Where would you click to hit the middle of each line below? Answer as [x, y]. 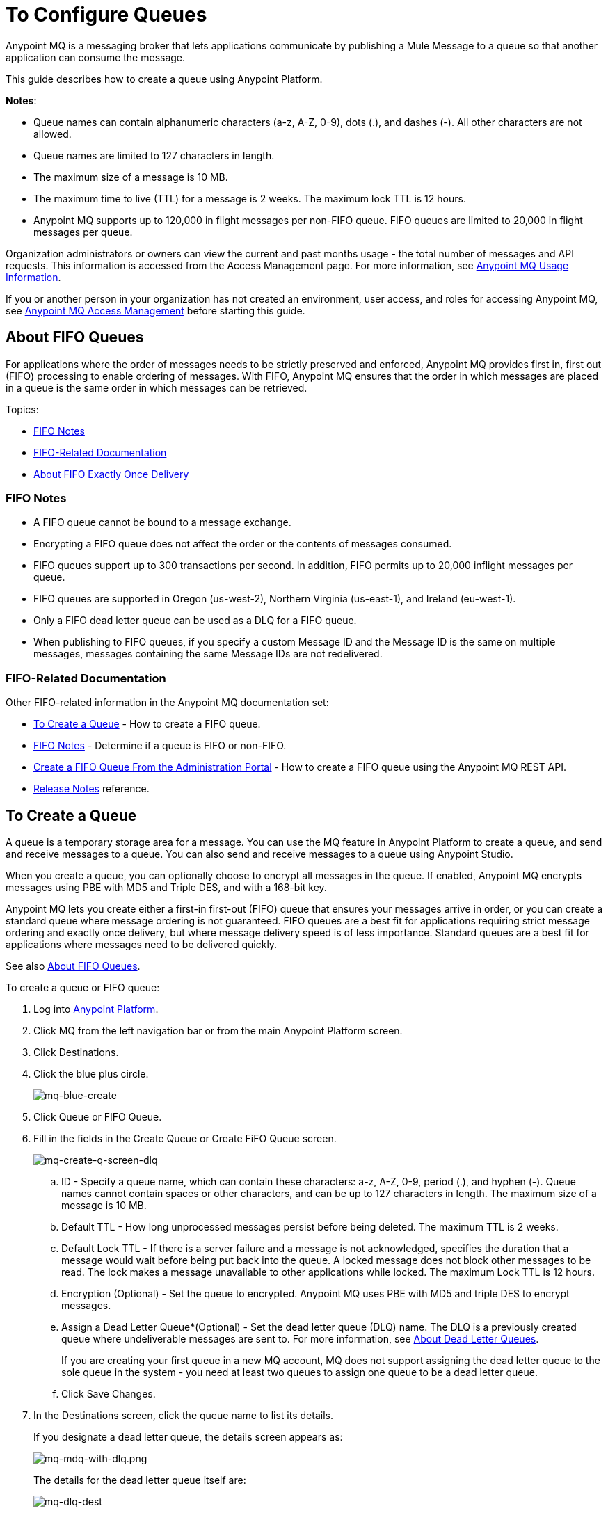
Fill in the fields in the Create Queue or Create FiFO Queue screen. [185, 1138]
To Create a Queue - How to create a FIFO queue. [147, 724]
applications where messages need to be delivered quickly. [142, 944]
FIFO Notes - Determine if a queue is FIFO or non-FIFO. [160, 746]
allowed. [53, 134]
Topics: [22, 409]
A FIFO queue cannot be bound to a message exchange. [162, 522]
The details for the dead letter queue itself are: [140, 1480]
